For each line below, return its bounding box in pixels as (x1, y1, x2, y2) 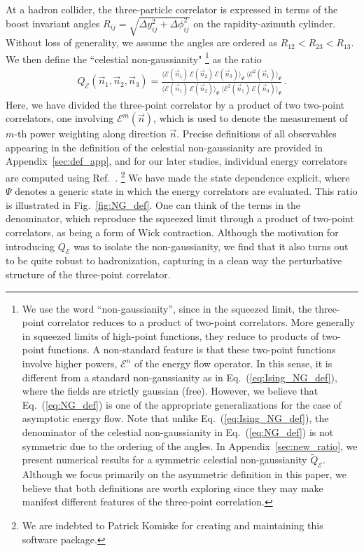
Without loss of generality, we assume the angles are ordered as (6, 35, 277, 50)
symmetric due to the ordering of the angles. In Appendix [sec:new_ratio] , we (22, 438, 358, 453)
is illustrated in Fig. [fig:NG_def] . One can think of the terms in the (6, 197, 301, 212)
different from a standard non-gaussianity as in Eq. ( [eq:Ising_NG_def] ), (22, 369, 337, 384)
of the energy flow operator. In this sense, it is (134, 356, 332, 370)
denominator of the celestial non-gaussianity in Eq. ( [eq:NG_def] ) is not (22, 424, 334, 439)
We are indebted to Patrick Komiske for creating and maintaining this (22, 517, 323, 532)
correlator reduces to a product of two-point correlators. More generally (48, 315, 355, 329)
